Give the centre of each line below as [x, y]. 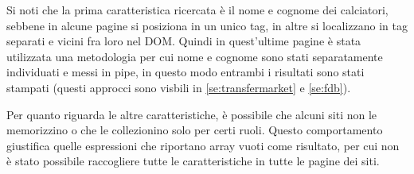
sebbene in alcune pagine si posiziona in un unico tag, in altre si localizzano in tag [207, 25]
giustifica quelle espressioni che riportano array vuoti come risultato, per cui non [203, 145]
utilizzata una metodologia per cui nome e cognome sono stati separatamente [195, 56]
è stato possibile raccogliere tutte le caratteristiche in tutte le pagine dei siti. [193, 161]
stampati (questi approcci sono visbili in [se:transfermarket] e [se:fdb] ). [179, 87]
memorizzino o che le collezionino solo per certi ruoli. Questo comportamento [195, 130]
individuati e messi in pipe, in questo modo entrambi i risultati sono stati [186, 72]
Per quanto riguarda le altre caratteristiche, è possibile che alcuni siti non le [192, 114]
